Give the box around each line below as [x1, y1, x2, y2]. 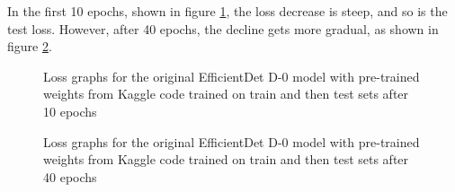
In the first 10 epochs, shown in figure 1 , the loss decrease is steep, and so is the [7, 2, 448, 20]
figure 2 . [7, 37, 52, 56]
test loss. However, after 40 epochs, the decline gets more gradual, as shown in [7, 19, 439, 38]
